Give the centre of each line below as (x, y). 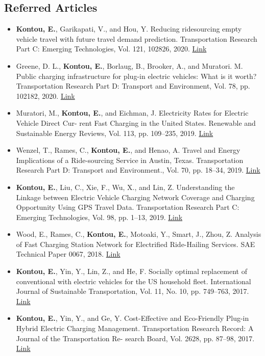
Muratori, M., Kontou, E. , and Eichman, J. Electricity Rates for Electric (132, 113)
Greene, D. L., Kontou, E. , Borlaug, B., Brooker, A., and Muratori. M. (129, 65)
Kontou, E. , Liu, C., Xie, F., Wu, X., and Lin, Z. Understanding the (125, 187)
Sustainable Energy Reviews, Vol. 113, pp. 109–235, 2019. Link (115, 133)
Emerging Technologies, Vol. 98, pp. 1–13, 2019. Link (99, 217)
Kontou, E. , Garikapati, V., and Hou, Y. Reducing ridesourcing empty (129, 29)
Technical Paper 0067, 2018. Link (68, 254)
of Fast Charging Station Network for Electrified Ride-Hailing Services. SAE (136, 244)
